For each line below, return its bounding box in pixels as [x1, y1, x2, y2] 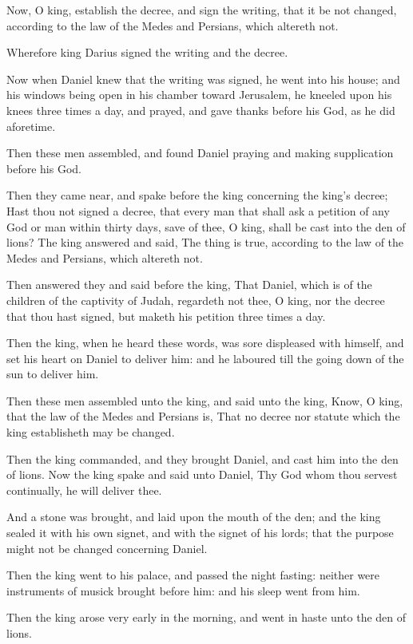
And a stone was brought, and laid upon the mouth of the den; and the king [6, 508, 381, 525]
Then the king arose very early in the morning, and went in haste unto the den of [6, 609, 407, 626]
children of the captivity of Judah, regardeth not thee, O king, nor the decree [6, 291, 385, 308]
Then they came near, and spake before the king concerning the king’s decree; [6, 187, 388, 203]
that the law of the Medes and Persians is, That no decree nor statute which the [6, 408, 400, 425]
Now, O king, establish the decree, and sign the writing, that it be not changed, [6, 2, 397, 18]
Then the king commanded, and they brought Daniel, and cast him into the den [6, 450, 399, 467]
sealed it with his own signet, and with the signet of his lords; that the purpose [6, 524, 394, 541]
